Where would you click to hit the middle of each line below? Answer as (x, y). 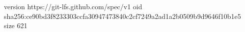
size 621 (16, 25)
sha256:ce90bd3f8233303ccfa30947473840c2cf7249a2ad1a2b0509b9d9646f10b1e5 (122, 16)
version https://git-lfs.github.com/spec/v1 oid (73, 6)
